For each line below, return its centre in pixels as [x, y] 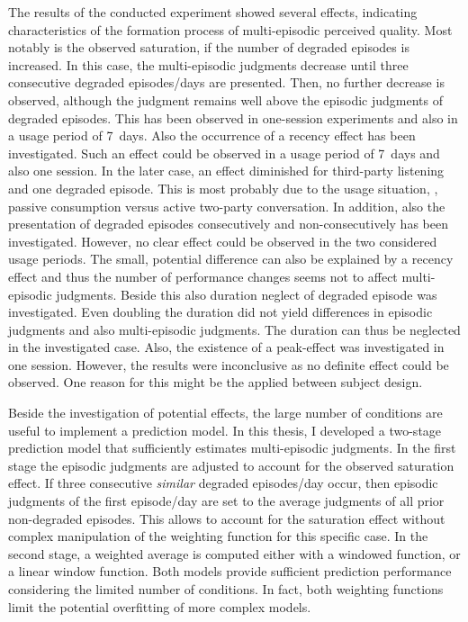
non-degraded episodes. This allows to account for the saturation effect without [227, 518]
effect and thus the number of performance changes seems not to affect [203, 276]
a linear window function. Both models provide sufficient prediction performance [230, 571]
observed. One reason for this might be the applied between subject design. [216, 382]
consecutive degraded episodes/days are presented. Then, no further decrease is [226, 82]
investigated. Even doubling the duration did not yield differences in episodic [220, 312]
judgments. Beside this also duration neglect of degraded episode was [247, 294]
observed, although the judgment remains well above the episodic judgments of [225, 99]
